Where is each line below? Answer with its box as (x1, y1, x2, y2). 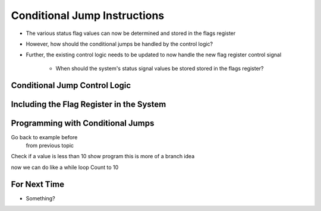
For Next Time (11, 179, 65, 189)
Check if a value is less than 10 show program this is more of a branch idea (11, 153, 195, 160)
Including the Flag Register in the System (11, 99, 166, 109)
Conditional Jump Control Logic (11, 80, 131, 90)
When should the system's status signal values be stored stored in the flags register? (55, 65, 264, 72)
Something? (26, 194, 56, 202)
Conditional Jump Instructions (11, 9, 165, 22)
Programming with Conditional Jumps (11, 118, 155, 128)
